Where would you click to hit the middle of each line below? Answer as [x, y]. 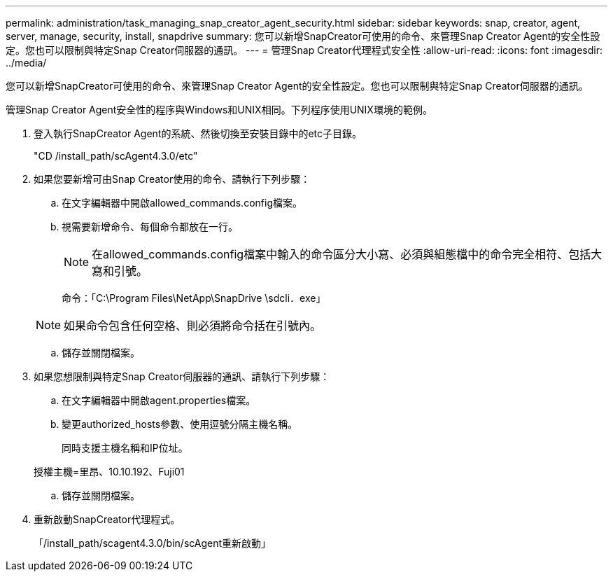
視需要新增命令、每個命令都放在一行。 [150, 227]
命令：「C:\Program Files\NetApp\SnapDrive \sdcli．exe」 [194, 298]
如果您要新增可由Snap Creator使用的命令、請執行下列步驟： [172, 179]
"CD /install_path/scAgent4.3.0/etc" [116, 156]
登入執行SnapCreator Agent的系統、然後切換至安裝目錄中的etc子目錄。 [198, 133]
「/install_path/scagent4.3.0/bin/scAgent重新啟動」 [153, 543]
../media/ [26, 63]
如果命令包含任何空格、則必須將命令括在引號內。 [193, 326]
